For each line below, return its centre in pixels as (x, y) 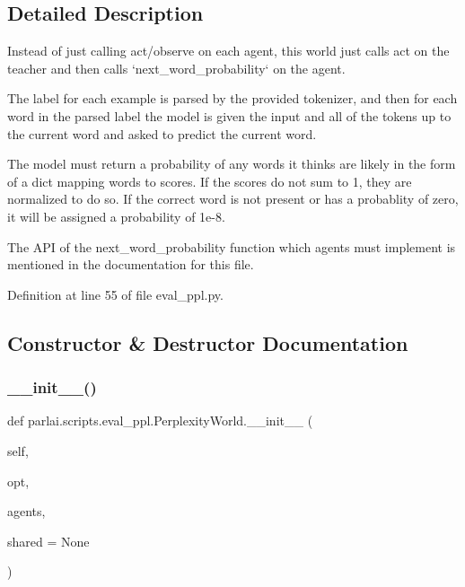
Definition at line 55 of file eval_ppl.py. (115, 294)
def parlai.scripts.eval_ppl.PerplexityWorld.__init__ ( (160, 421)
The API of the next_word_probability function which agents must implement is (232, 246)
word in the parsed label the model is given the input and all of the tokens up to (229, 115)
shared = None (48, 541)
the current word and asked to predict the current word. (162, 133)
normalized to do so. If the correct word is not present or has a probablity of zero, (233, 199)
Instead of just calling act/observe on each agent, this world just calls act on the (228, 51)
